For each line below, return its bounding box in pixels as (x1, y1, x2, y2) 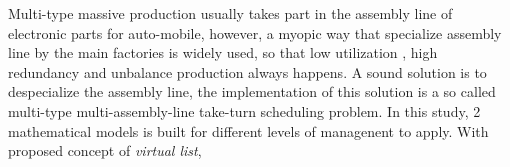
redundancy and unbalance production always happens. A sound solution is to (8, 61, 487, 82)
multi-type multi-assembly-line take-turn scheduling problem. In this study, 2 (8, 100, 481, 121)
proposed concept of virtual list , (8, 140, 202, 161)
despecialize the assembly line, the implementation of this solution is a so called (8, 81, 496, 102)
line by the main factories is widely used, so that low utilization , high (8, 42, 438, 63)
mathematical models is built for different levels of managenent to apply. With (8, 120, 489, 141)
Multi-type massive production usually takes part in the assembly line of (8, 3, 453, 23)
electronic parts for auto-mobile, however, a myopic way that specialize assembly (8, 22, 502, 43)
